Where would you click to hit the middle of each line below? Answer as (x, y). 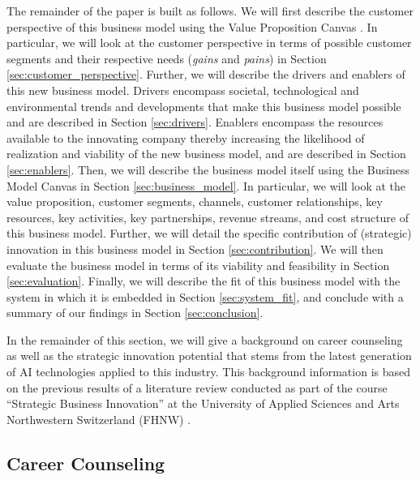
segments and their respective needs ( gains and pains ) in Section (167, 58)
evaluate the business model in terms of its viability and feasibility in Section (198, 265)
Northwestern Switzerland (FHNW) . (99, 419)
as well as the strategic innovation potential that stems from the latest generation (209, 356)
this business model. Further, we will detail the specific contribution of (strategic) (209, 233)
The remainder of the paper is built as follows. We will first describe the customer (210, 11)
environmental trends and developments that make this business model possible (204, 106)
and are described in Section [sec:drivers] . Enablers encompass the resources (195, 122)
